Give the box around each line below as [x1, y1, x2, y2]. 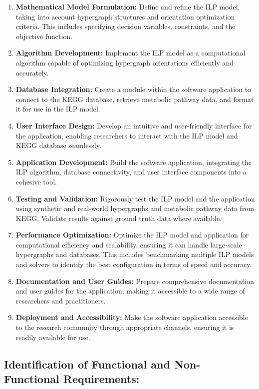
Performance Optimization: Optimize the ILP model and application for [15, 229, 249, 240]
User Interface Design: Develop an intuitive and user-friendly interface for [15, 120, 252, 130]
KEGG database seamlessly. [15, 140, 101, 150]
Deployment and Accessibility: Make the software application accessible [15, 312, 248, 322]
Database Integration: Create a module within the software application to [15, 84, 252, 94]
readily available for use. [15, 331, 90, 342]
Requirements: [63, 371, 140, 386]
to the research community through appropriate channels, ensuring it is [15, 322, 234, 332]
